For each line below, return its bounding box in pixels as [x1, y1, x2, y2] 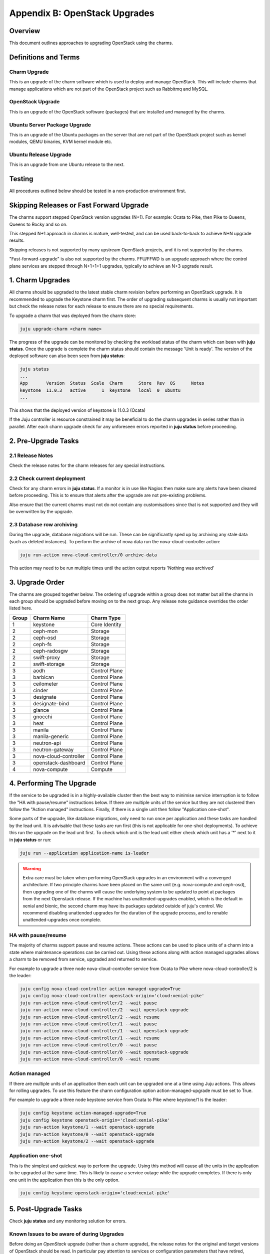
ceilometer [33, 680, 58, 687]
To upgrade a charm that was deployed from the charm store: [9, 312, 136, 319]
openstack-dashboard [33, 759, 85, 766]
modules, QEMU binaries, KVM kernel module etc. [9, 138, 112, 145]
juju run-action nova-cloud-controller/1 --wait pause [19, 1021, 157, 1027]
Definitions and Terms [9, 53, 80, 61]
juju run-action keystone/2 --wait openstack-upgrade [19, 1138, 154, 1144]
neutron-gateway [33, 746, 74, 753]
